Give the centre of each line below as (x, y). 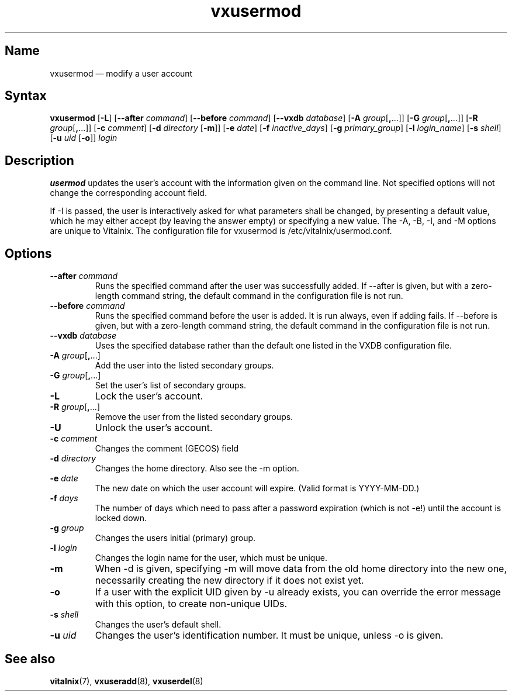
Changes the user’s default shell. (158, 625)
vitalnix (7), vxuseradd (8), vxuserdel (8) (127, 681)
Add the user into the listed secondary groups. (184, 366)
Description (39, 160)
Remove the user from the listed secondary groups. (194, 417)
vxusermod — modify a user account (121, 73)
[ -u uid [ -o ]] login (84, 138)
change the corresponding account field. (128, 193)
